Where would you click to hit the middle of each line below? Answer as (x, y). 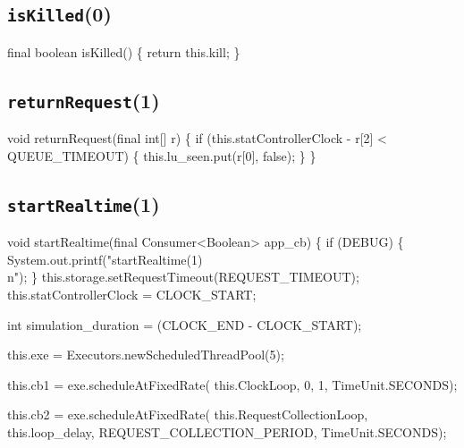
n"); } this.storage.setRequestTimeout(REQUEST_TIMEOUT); (183, 277)
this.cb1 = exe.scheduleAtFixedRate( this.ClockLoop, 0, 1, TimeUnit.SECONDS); (232, 384)
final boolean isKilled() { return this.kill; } (124, 51)
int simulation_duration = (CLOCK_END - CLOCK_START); (185, 324)
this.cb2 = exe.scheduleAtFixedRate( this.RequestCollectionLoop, (188, 414)
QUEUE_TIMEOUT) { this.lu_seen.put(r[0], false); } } (162, 155)
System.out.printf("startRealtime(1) (105, 259)
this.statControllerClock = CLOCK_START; (132, 294)
